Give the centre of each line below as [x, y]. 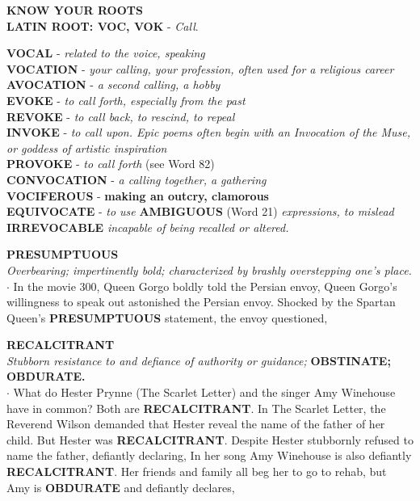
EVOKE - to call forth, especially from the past [126, 100]
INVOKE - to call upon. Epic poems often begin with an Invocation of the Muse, [209, 132]
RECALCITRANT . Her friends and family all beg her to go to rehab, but [197, 472]
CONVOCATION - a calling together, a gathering [136, 179]
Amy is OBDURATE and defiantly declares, [121, 487]
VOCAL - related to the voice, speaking [106, 53]
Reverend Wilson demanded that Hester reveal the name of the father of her [196, 424]
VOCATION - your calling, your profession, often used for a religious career [200, 68]
